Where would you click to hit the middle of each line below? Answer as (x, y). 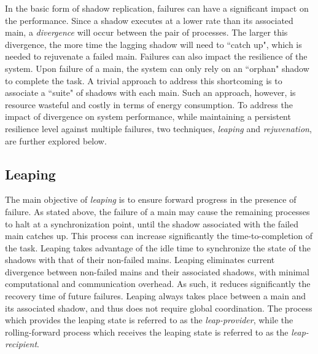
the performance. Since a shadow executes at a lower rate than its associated (149, 20)
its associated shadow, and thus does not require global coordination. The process (159, 308)
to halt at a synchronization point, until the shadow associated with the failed (152, 223)
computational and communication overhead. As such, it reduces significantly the (158, 284)
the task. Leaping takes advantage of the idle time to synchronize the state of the (158, 247)
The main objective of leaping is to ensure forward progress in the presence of (151, 199)
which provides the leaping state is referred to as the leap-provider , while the (149, 320)
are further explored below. (56, 140)
